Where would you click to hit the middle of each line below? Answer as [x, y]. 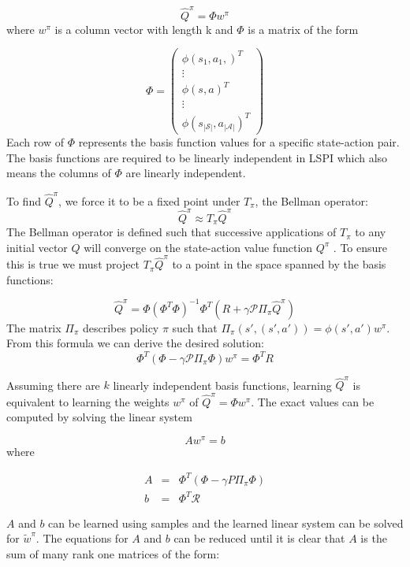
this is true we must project [73, 264]
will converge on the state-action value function [198, 247]
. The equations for [82, 538]
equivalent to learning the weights [88, 401]
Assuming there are [53, 385]
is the [374, 538]
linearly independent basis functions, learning [222, 385]
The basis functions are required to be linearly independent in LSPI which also [197, 157]
